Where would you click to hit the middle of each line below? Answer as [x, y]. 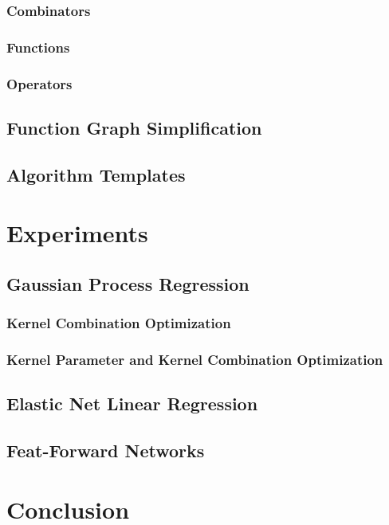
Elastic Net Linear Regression [132, 404]
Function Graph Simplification [134, 127]
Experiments [77, 233]
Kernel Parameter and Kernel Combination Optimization [195, 360]
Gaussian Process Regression [128, 283]
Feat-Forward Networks [106, 451]
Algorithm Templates [96, 174]
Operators [39, 83]
